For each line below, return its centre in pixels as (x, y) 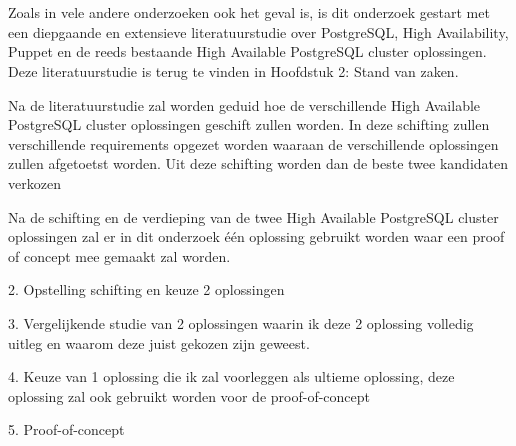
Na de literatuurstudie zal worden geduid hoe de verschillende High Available (244, 104)
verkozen (34, 182)
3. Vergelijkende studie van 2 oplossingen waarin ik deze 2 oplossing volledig (241, 322)
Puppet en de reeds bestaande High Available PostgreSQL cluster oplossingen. (247, 51)
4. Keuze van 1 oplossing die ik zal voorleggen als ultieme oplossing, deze (231, 376)
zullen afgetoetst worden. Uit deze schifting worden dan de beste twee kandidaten (258, 163)
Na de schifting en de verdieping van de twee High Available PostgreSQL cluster (253, 216)
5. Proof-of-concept (66, 429)
